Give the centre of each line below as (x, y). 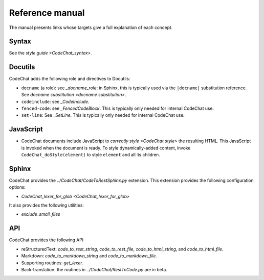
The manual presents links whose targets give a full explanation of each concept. (91, 27)
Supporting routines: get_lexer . (52, 263)
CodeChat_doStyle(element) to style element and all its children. (91, 155)
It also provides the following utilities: (46, 205)
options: (17, 187)
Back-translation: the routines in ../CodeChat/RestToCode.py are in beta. (94, 269)
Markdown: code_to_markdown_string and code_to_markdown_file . (89, 256)
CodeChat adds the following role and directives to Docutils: (70, 79)
